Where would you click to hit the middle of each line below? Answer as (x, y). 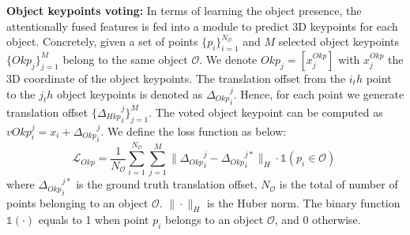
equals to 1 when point (94, 220)
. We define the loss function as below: (194, 131)
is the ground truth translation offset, (167, 184)
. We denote (228, 59)
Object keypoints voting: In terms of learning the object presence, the (184, 10)
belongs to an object (214, 220)
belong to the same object (125, 59)
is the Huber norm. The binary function (304, 202)
